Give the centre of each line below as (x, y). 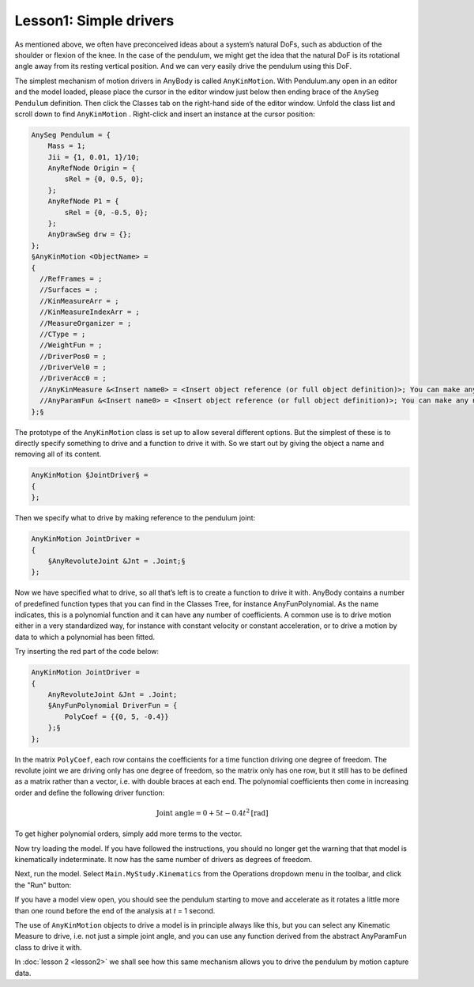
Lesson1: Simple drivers (94, 21)
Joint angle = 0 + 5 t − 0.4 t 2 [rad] (212, 813)
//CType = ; (63, 334)
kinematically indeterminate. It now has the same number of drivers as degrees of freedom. (163, 860)
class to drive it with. (48, 947)
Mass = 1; (67, 146)
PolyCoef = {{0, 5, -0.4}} (117, 717)
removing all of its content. (58, 454)
